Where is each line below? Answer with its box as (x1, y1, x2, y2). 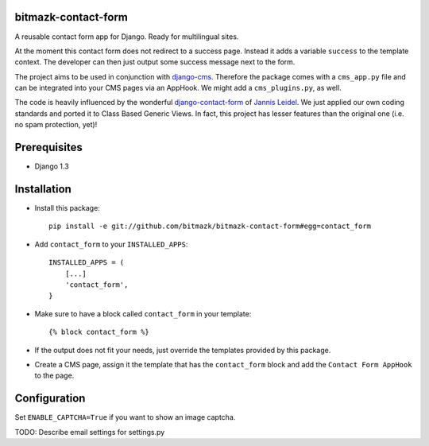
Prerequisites (14, 141, 83, 154)
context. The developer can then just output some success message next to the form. (14, 57, 296, 67)
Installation (14, 182, 71, 196)
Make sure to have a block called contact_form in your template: (34, 308, 252, 318)
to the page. (34, 370, 75, 381)
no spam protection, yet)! (14, 120, 98, 130)
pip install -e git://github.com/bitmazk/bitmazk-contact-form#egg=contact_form (48, 222, 372, 231)
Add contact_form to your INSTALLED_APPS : (34, 239, 188, 249)
